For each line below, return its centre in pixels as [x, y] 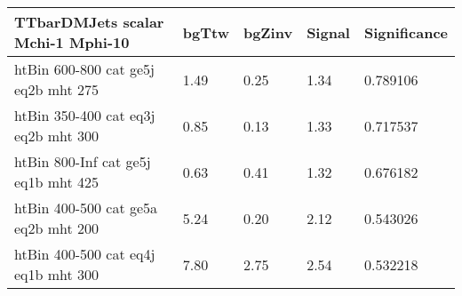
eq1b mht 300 [57, 274]
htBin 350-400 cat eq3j [85, 115]
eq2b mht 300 [57, 136]
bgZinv [268, 32]
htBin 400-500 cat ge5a [86, 208]
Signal [328, 32]
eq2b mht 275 [57, 89]
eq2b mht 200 [57, 228]
